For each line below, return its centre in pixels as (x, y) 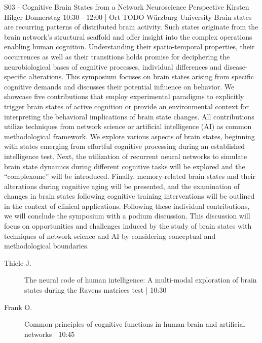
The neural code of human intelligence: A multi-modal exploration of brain (141, 280)
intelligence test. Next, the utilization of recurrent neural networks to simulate (126, 156)
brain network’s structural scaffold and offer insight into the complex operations (128, 36)
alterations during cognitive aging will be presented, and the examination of (122, 186)
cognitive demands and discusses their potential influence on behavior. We (119, 86)
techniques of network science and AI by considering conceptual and (110, 236)
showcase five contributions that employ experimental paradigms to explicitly (124, 96)
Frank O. (18, 307)
